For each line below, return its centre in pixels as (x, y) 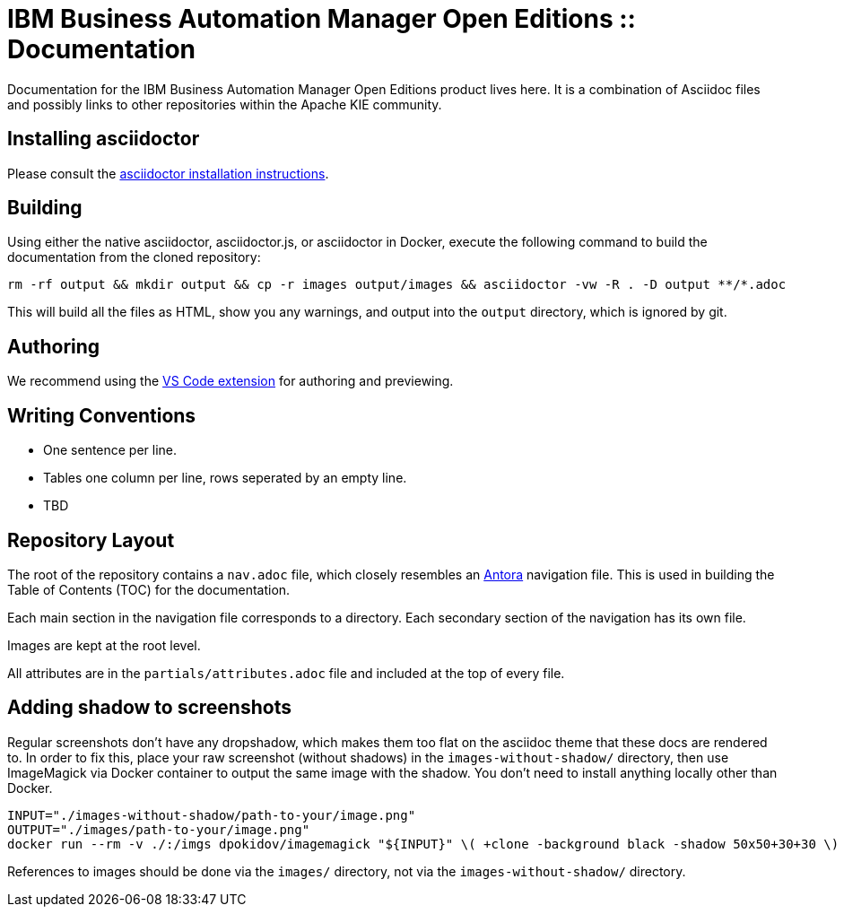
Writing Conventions (102, 415)
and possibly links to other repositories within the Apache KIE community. (225, 104)
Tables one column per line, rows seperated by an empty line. (225, 478)
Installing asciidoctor (104, 139)
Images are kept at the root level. (104, 645)
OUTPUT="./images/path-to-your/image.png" (159, 829)
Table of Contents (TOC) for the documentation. (149, 589)
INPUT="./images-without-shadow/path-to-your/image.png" (212, 815)
